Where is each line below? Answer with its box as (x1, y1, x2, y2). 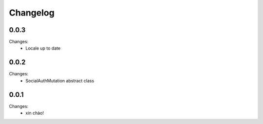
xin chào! (25, 110, 44, 116)
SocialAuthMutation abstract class (25, 78, 94, 84)
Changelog (9, 7, 55, 18)
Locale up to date (25, 45, 61, 51)
